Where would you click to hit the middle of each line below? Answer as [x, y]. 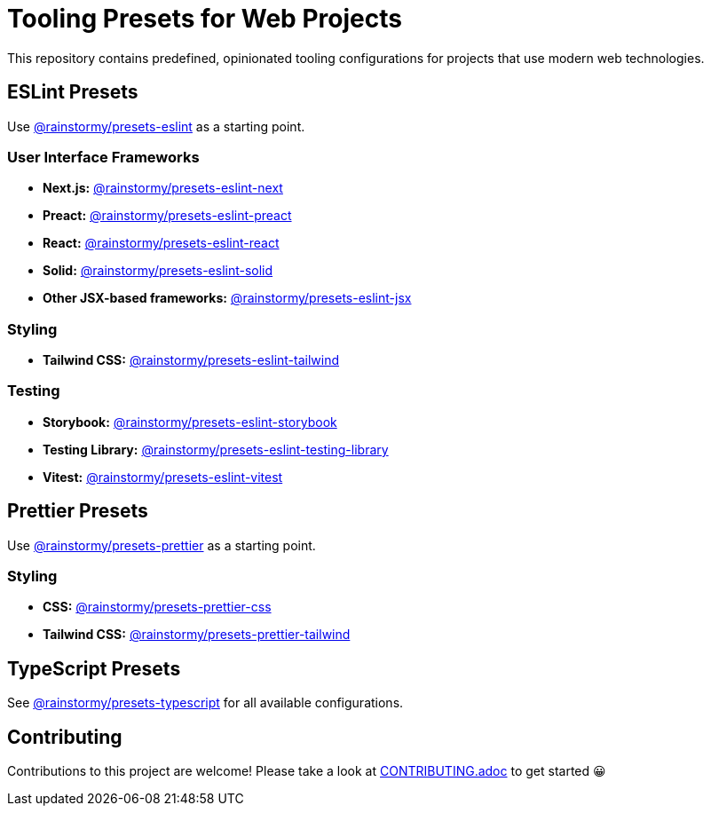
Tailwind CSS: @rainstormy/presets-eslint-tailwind [191, 360]
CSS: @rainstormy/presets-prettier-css [157, 607]
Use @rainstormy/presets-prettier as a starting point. [162, 545]
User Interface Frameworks [103, 157]
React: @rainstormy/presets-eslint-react [161, 243]
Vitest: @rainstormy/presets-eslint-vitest [163, 477]
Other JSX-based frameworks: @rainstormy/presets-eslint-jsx [227, 298]
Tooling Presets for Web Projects [205, 19]
